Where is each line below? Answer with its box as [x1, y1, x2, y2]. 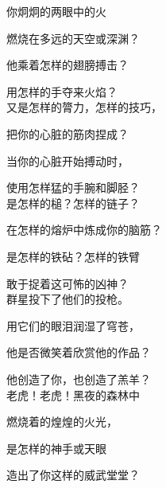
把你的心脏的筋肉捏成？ [6, 125, 129, 142]
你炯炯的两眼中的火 [6, 3, 106, 19]
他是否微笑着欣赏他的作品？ [6, 344, 151, 361]
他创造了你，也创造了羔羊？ [6, 370, 151, 387]
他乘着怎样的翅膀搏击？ [6, 57, 129, 73]
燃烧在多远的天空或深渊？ [6, 29, 140, 46]
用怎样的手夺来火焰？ [6, 83, 118, 100]
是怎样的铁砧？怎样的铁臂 [6, 248, 140, 264]
